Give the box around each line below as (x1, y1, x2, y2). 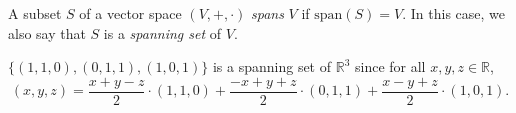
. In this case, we (402, 3, 506, 23)
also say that (8, 22, 86, 43)
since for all (354, 56, 426, 77)
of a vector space (79, 3, 182, 23)
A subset (8, 3, 62, 23)
